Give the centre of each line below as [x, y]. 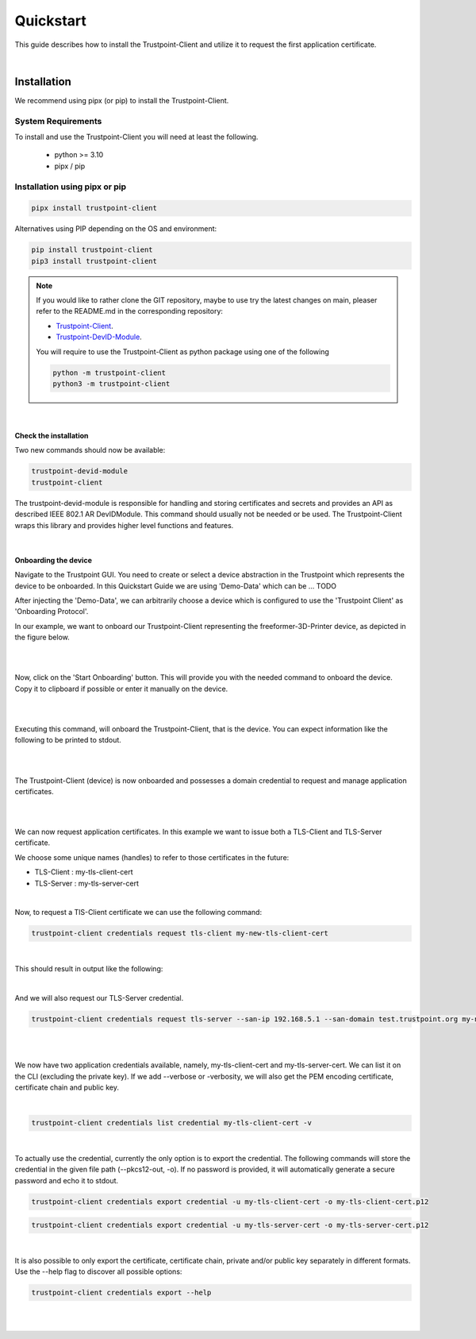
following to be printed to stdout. [68, 740]
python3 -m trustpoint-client [111, 384]
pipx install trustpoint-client [94, 208]
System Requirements [58, 121]
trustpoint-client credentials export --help [121, 1292]
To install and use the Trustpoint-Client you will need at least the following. [136, 137]
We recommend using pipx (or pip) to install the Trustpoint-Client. [122, 100]
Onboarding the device [54, 560]
